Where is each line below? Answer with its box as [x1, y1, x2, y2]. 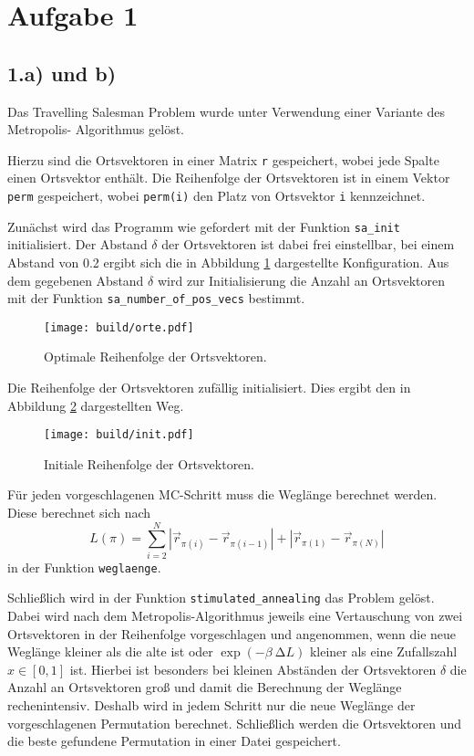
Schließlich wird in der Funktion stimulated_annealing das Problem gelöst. [7, 588, 435, 607]
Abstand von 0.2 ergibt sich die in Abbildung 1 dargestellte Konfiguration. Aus [7, 252, 449, 271]
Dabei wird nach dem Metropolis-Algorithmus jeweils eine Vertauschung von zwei [7, 606, 463, 625]
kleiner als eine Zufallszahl [309, 642, 458, 661]
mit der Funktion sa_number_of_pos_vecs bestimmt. [7, 289, 305, 308]
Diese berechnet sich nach [7, 503, 151, 522]
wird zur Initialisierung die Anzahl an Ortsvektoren [157, 270, 445, 289]
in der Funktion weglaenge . [7, 557, 161, 576]
